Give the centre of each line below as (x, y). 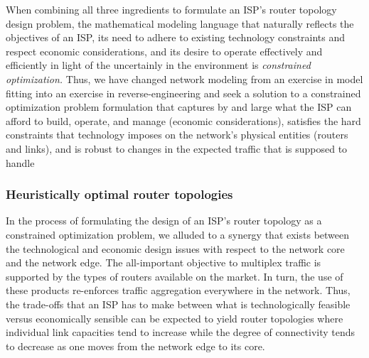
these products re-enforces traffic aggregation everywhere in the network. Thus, (178, 290)
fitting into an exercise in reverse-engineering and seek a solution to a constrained (183, 93)
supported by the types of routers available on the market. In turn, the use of (175, 276)
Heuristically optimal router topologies (119, 194)
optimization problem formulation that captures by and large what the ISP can (179, 107)
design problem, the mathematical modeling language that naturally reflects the (180, 23)
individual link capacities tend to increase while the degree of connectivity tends (181, 332)
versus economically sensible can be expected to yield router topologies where (175, 318)
